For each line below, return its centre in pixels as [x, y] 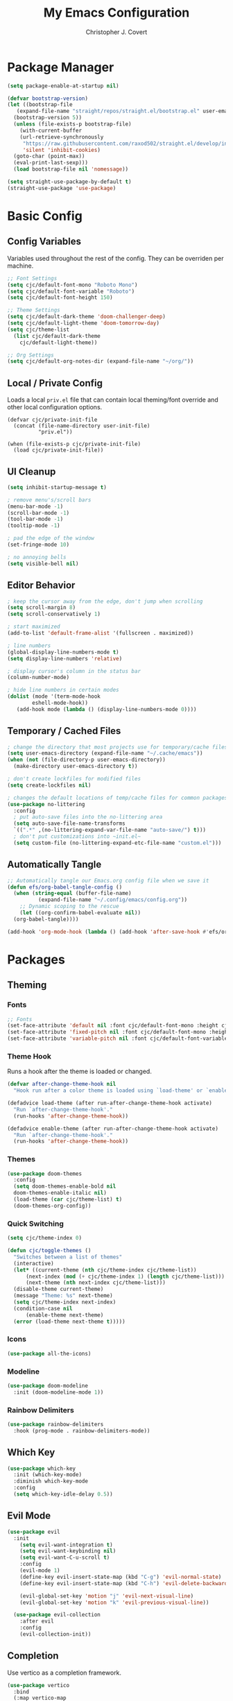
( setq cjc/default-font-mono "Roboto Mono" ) [72, 285]
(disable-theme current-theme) [59, 1289]
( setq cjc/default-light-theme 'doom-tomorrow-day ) [83, 323]
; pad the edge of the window [51, 538]
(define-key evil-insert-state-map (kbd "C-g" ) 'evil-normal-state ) [121, 1577]
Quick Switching [35, 1224]
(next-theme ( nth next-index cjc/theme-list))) [96, 1283]
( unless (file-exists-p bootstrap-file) [72, 124]
